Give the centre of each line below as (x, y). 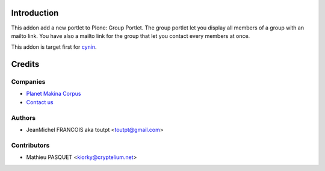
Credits (25, 64)
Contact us (40, 102)
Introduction (35, 13)
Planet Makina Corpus (54, 94)
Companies (28, 82)
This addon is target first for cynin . (54, 47)
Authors (23, 117)
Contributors (30, 145)
